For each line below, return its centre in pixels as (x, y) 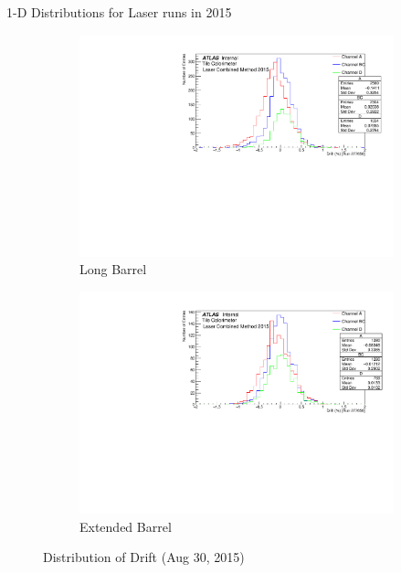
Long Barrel (113, 269)
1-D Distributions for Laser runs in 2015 (119, 12)
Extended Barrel (126, 526)
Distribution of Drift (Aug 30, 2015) (144, 557)
